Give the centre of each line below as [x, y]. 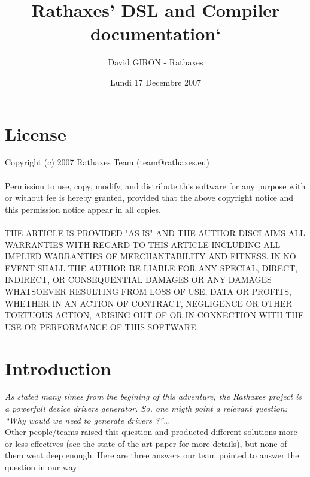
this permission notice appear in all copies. [83, 209]
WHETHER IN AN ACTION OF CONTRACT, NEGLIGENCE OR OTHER [148, 303]
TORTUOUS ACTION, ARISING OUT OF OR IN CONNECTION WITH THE [154, 315]
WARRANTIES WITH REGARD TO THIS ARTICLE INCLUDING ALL [143, 244]
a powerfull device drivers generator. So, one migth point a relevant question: [146, 408]
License [36, 133]
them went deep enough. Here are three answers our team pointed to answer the [152, 455]
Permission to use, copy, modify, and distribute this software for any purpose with [155, 185]
